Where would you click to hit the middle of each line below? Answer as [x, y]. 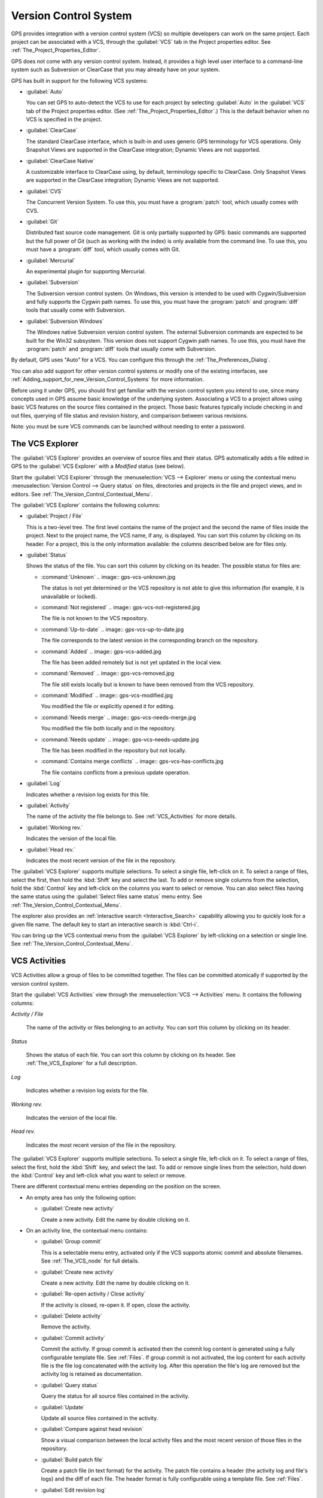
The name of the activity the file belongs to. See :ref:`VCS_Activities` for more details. [131, 816]
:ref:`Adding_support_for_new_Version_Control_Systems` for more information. [107, 379]
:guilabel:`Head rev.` [51, 849]
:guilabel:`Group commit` [71, 1242]
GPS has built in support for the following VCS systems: [80, 80]
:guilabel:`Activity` [48, 805]
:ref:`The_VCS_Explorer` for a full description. [82, 1063]
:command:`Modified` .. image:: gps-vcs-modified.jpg [107, 696]
